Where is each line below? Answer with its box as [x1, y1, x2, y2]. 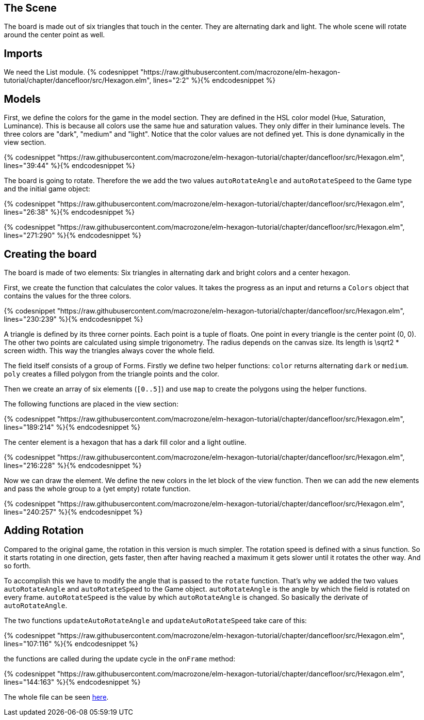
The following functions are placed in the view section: [4, 399, 179, 408]
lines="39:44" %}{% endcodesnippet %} [4, 161, 135, 170]
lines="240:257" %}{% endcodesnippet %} [4, 507, 143, 516]
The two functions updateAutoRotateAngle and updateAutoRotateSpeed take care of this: [4, 616, 307, 625]
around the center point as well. [4, 31, 105, 39]
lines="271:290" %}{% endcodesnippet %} [4, 231, 142, 240]
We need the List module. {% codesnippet [4, 68, 139, 77]
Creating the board [4, 248, 97, 260]
